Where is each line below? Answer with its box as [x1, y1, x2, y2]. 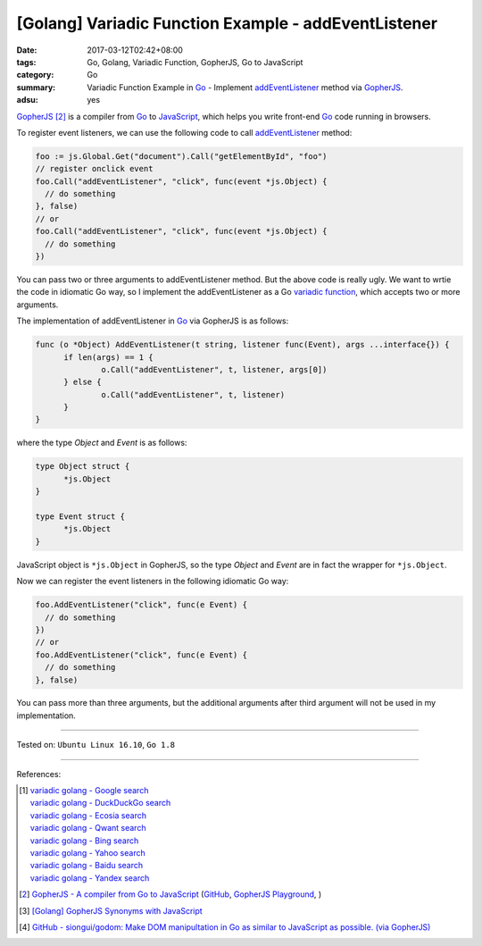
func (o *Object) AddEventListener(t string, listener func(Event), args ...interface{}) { [35, 339, 450, 350]
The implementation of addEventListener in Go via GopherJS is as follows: [16, 315, 289, 326]
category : [16, 70, 54, 80]
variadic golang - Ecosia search [29, 809, 147, 821]
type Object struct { [35, 461, 130, 472]
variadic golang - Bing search [29, 835, 139, 846]
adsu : [16, 95, 39, 105]
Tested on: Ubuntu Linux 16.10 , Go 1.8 [16, 740, 176, 750]
